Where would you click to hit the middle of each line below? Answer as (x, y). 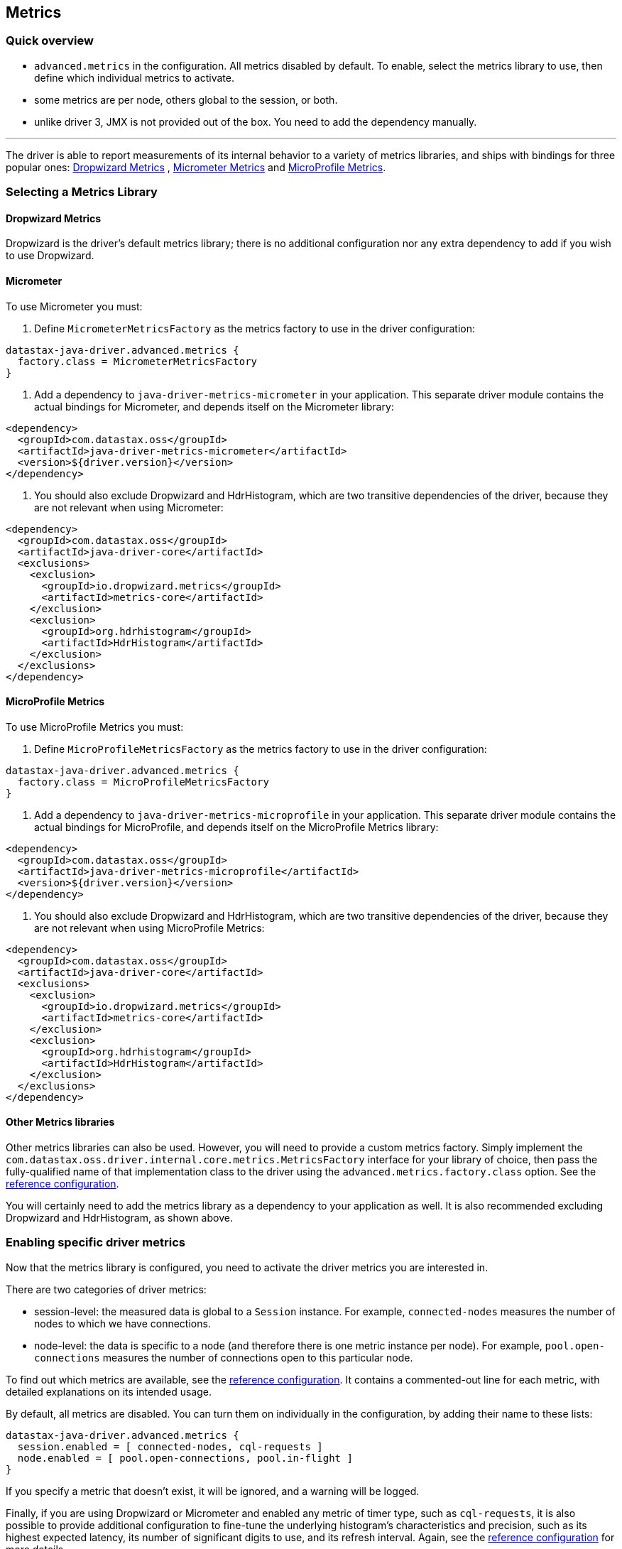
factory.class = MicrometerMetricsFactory (137, 361)
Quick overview (50, 41)
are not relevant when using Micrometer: (129, 507)
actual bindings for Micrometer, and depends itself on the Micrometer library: (214, 406)
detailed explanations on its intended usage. (109, 1391)
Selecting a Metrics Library (82, 192)
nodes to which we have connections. (122, 1323)
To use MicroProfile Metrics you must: (95, 727)
